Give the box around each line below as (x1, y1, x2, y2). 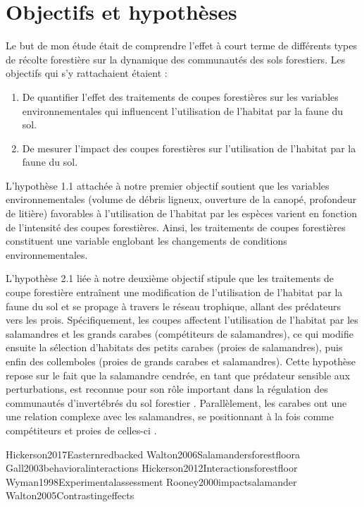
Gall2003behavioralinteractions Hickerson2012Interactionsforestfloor (6, 460, 298, 475)
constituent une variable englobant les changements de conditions (6, 233, 287, 248)
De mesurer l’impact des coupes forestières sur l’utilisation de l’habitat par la (22, 140, 356, 155)
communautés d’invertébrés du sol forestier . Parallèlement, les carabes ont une (6, 395, 347, 410)
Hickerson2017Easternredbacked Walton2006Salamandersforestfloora (6, 446, 301, 461)
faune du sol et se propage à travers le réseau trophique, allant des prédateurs (6, 298, 341, 313)
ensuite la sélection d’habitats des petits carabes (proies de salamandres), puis (6, 340, 343, 355)
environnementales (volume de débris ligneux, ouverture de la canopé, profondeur (6, 192, 357, 207)
